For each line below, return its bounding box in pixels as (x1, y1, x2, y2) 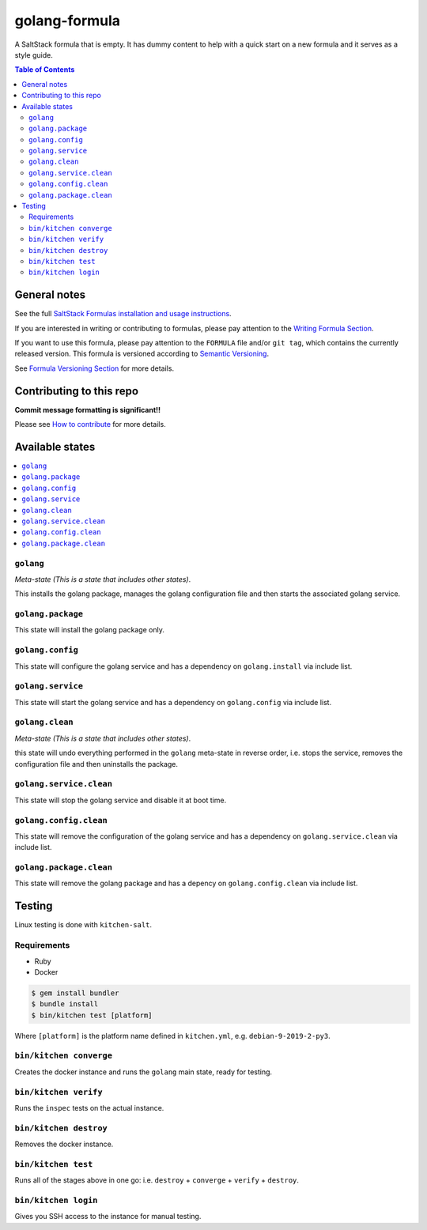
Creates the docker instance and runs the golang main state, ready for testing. (14, 1067, 273, 1077)
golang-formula (14, 12, 121, 29)
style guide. (14, 50, 53, 59)
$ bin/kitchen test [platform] (31, 1010, 153, 1020)
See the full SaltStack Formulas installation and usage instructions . (14, 309, 232, 319)
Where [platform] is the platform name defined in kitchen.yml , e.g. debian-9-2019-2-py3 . (14, 1031, 331, 1040)
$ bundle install (31, 1000, 99, 1009)
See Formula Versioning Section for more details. (14, 364, 174, 373)
